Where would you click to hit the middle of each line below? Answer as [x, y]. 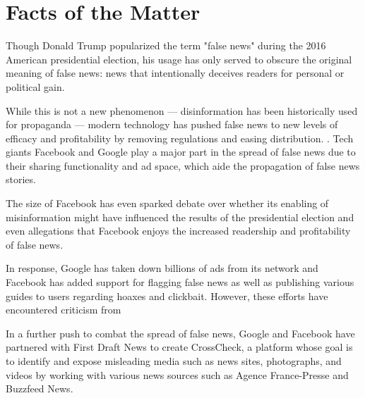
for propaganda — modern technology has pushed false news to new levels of [172, 124]
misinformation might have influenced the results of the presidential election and [180, 217]
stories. [21, 179]
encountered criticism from [64, 310]
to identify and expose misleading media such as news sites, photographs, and [174, 361]
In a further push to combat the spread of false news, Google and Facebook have [180, 333]
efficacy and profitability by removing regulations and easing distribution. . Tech [180, 138]
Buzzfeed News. [40, 388]
